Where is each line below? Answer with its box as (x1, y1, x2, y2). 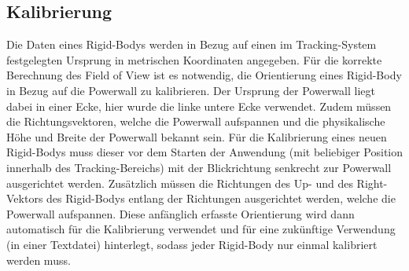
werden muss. (6, 251, 71, 268)
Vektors (6, 190, 43, 207)
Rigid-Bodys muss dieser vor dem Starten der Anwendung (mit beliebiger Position (6, 144, 403, 160)
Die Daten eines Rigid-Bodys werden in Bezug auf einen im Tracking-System (6, 36, 377, 53)
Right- (356, 174, 388, 191)
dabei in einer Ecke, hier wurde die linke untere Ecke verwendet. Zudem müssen (6, 97, 392, 114)
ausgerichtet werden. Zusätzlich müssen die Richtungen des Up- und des (6, 174, 353, 191)
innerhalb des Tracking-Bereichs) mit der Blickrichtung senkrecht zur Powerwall (6, 159, 392, 175)
